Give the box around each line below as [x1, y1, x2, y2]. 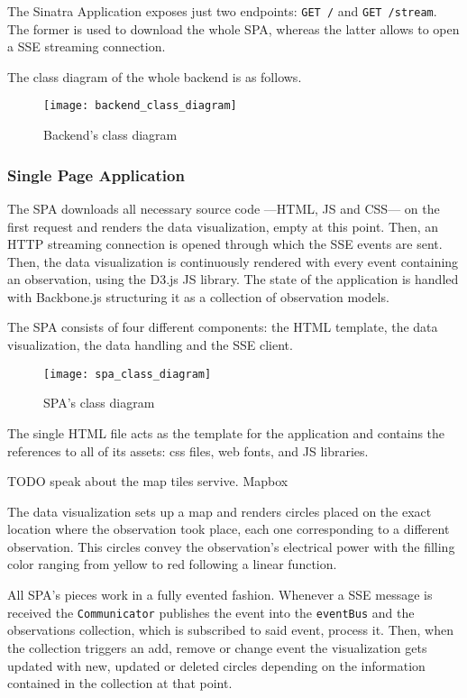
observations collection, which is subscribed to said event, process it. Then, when [7, 620, 453, 639]
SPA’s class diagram [43, 393, 155, 412]
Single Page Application [7, 163, 185, 186]
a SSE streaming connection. [7, 37, 166, 56]
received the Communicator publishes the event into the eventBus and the [7, 602, 415, 621]
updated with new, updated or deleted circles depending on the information [7, 656, 426, 675]
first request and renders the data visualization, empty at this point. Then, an [7, 216, 439, 235]
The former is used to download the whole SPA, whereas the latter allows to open [7, 19, 460, 38]
